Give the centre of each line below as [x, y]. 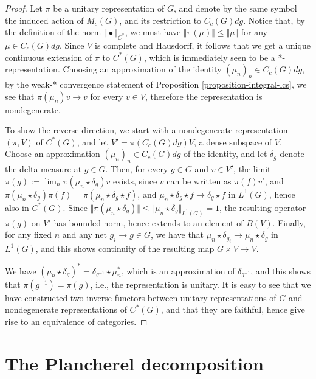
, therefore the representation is [204, 96]
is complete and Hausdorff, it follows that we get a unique [202, 45]
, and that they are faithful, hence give [233, 309]
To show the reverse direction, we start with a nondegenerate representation [146, 130]
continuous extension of [49, 57]
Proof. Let [24, 8]
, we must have [153, 32]
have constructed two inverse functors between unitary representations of [141, 297]
